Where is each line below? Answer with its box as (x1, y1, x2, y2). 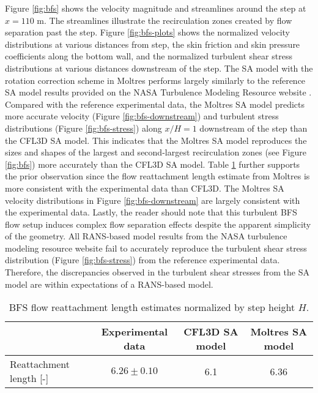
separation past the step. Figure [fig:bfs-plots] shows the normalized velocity (5, 26, 290, 39)
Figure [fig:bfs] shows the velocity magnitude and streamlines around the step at (5, 2, 306, 14)
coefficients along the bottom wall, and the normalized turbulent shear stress (5, 50, 292, 62)
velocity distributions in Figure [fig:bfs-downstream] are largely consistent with (5, 193, 300, 206)
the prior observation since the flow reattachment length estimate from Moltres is (5, 170, 310, 182)
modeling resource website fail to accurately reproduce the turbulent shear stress (5, 241, 307, 254)
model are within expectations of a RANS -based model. (5, 277, 213, 290)
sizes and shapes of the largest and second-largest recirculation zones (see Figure (5, 146, 306, 159)
